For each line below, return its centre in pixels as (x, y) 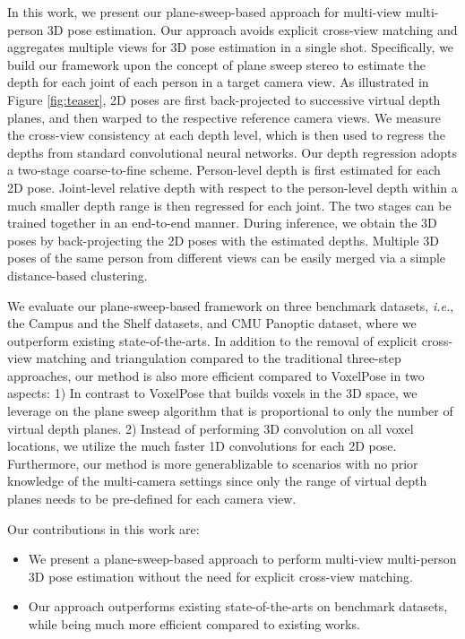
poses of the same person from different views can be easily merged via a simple (227, 258)
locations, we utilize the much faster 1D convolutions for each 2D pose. (202, 446)
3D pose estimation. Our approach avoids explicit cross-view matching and (252, 29)
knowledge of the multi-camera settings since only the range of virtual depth (217, 481)
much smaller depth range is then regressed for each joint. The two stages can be (229, 205)
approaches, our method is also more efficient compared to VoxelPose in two (216, 375)
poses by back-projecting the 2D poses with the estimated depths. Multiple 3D (223, 240)
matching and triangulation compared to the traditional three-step (219, 358)
